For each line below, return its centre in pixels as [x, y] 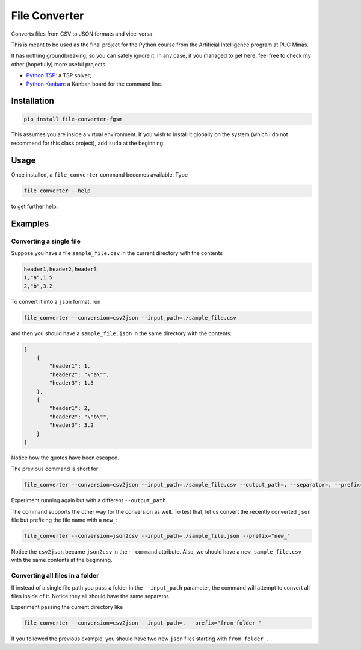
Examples [30, 223]
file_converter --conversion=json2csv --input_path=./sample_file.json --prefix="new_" [157, 536]
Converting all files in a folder [55, 576]
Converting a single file [46, 241]
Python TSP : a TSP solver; [59, 75]
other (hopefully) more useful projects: [59, 64]
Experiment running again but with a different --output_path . [89, 500]
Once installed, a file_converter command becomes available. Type [100, 174]
